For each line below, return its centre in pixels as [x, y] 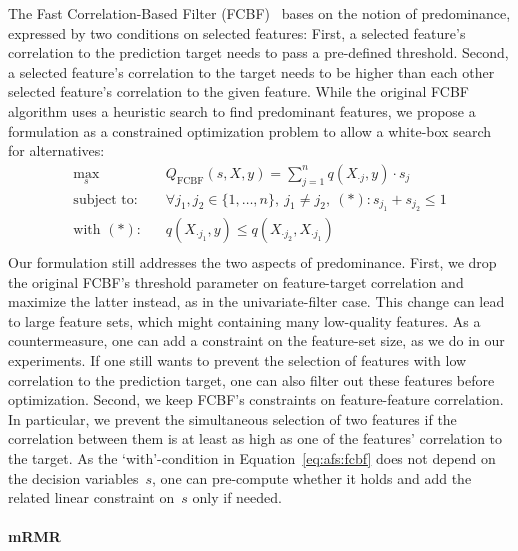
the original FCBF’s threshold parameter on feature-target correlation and [236, 281]
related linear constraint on [91, 497]
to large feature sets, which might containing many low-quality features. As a [244, 320]
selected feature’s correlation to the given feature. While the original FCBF [238, 91]
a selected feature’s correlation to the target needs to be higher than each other [251, 71]
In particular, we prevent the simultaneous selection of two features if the [232, 418]
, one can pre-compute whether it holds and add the [312, 477]
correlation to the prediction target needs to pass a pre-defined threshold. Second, [258, 52]
